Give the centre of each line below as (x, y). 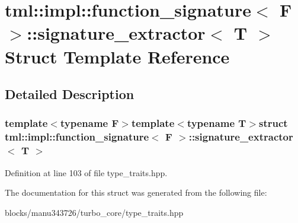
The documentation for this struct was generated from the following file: (136, 192)
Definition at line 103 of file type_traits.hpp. (86, 172)
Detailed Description (70, 94)
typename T (217, 123)
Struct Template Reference (117, 56)
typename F (89, 123)
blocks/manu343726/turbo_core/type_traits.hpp (94, 212)
